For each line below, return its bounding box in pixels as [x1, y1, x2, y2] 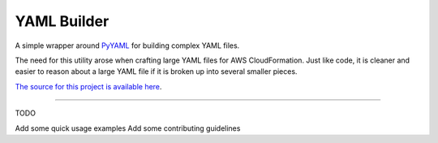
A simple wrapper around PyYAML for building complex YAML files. [15, 41, 240, 50]
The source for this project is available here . [15, 81, 162, 91]
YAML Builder [15, 12, 109, 30]
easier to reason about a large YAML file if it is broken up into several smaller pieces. [15, 67, 298, 76]
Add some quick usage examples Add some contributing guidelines [15, 123, 241, 133]
